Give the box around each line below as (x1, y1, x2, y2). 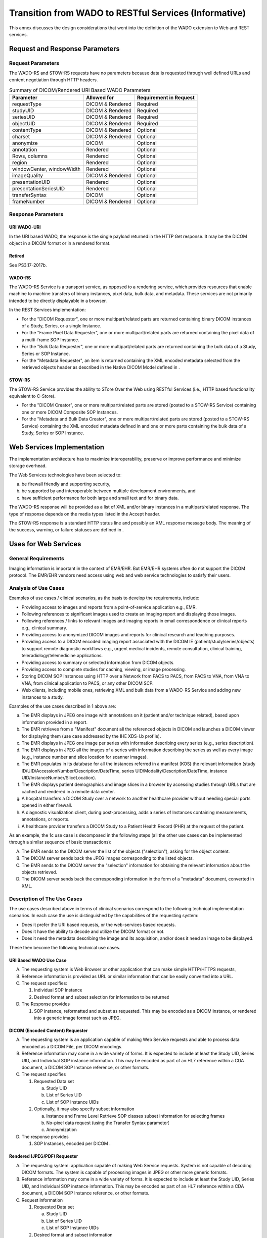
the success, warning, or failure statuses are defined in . (9, 527, 124, 533)
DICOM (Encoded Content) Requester (9, 1028, 88, 1033)
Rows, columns (12, 153, 48, 159)
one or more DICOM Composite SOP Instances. (21, 409, 118, 415)
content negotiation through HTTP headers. (9, 77, 98, 83)
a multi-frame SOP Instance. (21, 337, 79, 343)
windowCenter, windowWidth (12, 166, 81, 173)
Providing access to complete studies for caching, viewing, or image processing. (21, 667, 186, 672)
